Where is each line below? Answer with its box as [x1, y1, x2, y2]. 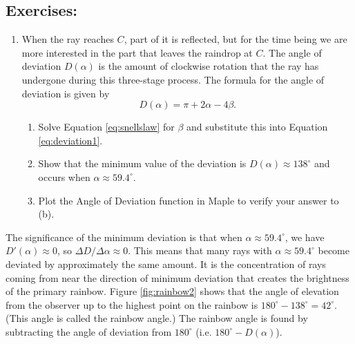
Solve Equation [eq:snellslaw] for [38, 120, 175, 134]
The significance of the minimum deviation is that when [6, 229, 242, 244]
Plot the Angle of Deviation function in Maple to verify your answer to [38, 193, 339, 207]
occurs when [38, 169, 90, 184]
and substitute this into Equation [186, 120, 328, 134]
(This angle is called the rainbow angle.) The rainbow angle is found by [6, 311, 308, 325]
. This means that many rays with [128, 243, 272, 258]
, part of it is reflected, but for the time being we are [124, 32, 347, 46]
